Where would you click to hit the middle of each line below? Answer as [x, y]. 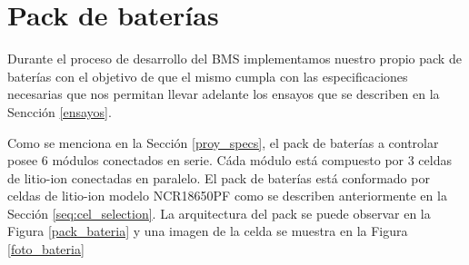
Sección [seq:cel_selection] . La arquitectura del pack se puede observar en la [219, 213]
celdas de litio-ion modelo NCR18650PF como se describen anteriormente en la [227, 196]
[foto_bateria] [46, 249]
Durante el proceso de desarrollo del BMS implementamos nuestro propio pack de [234, 59]
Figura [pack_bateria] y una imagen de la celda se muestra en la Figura [208, 231]
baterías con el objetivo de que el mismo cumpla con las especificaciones [208, 76]
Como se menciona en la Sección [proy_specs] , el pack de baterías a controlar [223, 142]
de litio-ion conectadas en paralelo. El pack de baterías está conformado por [219, 177]
